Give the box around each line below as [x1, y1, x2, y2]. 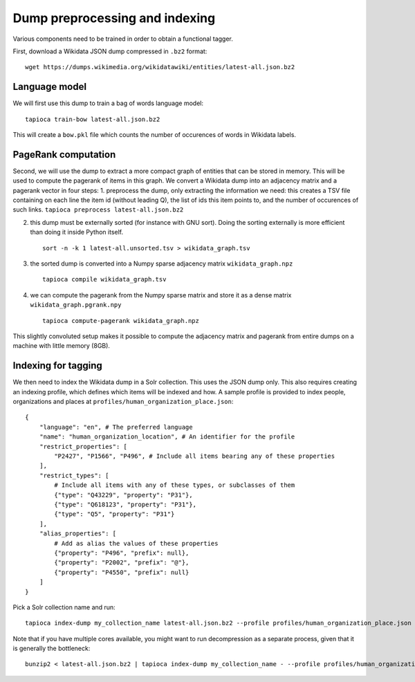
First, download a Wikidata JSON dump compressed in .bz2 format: [12, 47, 207, 55]
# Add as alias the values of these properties [54, 540, 219, 547]
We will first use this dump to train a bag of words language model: [12, 99, 204, 107]
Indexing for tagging [12, 360, 103, 371]
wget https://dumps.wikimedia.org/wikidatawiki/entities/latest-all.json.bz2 [25, 63, 295, 71]
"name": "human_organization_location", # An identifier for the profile [39, 433, 295, 441]
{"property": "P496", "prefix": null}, [54, 549, 190, 557]
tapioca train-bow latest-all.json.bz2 [25, 115, 160, 123]
